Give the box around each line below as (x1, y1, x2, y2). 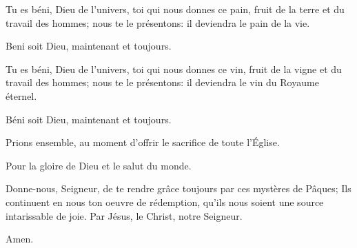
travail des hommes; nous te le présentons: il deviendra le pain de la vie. (6, 15, 310, 30)
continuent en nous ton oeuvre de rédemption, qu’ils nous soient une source (6, 194, 324, 209)
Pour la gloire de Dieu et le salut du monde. (6, 158, 192, 172)
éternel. (6, 88, 37, 103)
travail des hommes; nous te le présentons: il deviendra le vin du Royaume (6, 75, 319, 90)
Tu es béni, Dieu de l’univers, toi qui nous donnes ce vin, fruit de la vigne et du (6, 61, 342, 76)
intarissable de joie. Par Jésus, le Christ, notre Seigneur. (6, 208, 243, 223)
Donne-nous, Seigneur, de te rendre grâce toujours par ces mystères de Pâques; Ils (6, 181, 351, 196)
